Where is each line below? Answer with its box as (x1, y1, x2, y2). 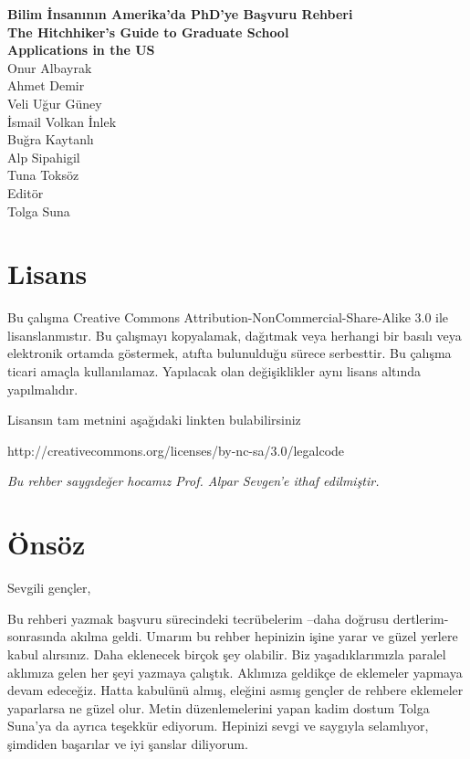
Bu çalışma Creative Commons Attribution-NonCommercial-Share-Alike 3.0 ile (7, 308, 449, 327)
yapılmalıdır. (7, 379, 78, 398)
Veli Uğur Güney (7, 93, 102, 112)
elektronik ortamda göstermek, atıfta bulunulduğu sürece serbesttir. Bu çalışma (7, 343, 452, 363)
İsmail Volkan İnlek (7, 111, 117, 131)
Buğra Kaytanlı (7, 130, 94, 149)
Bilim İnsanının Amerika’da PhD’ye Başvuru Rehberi (7, 5, 353, 23)
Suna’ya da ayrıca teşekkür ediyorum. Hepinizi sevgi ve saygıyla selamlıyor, (7, 716, 429, 735)
